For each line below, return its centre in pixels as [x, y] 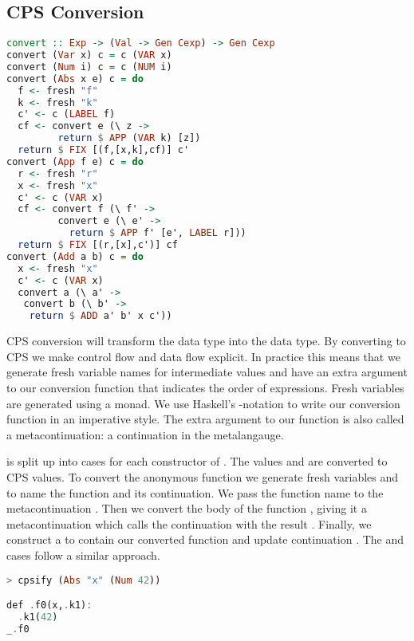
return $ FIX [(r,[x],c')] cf [98, 245]
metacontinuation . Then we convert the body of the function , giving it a [187, 508]
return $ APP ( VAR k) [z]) [129, 138]
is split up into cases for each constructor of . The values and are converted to [197, 461]
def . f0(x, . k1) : [49, 606]
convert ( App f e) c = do [75, 161]
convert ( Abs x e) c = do [75, 79]
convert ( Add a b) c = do [75, 256]
